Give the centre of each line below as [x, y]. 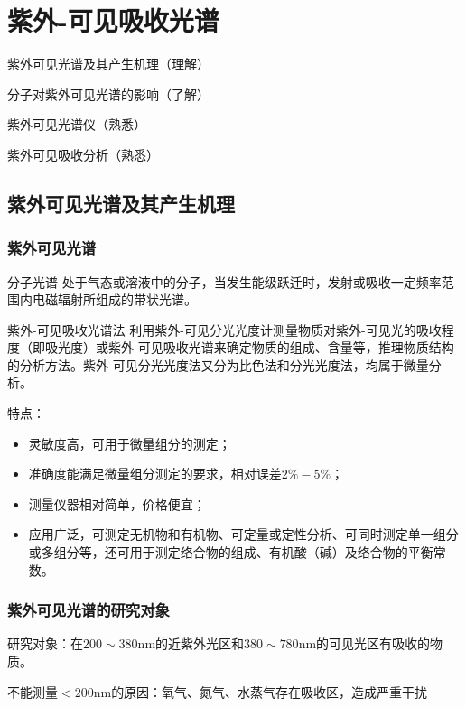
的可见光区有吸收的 [373, 643]
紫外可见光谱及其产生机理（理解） [108, 64]
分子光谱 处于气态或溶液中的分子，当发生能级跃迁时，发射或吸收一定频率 [224, 281]
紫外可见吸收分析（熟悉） [83, 154]
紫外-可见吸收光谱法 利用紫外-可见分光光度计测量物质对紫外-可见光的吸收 [224, 329]
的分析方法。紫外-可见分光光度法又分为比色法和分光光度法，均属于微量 [218, 364]
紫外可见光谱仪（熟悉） [77, 124]
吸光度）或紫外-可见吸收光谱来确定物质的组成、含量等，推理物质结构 [249, 347]
